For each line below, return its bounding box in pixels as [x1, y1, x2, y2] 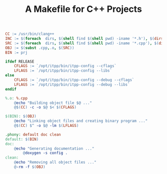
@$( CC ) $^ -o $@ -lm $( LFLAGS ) [14, 123, 79, 128]
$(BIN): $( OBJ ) [5, 114, 37, 119]
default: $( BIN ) [5, 137, 39, 142]
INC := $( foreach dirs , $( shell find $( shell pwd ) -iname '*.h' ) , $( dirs [5, 36, 164, 41]
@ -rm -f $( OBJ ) [14, 165, 46, 170]
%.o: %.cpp [5, 95, 28, 100]
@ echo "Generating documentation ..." [14, 146, 94, 151]
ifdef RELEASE [5, 59, 35, 64]
